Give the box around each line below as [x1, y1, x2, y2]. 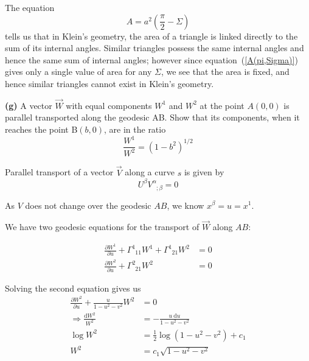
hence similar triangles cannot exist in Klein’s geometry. [5, 77, 214, 89]
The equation [5, 1, 55, 13]
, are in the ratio [104, 122, 166, 135]
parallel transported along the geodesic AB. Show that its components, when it [5, 111, 300, 124]
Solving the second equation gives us [5, 281, 141, 294]
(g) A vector [5, 99, 52, 111]
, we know [167, 198, 204, 211]
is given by [184, 166, 224, 178]
